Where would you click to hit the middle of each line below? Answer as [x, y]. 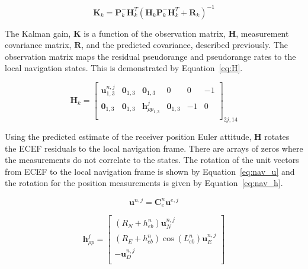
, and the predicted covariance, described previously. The [185, 45]
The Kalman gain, [38, 33]
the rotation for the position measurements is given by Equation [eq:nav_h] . [144, 183]
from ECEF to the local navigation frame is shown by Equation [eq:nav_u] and [150, 171]
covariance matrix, [38, 45]
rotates [277, 136]
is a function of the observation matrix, [155, 33]
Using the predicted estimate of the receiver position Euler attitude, [128, 136]
